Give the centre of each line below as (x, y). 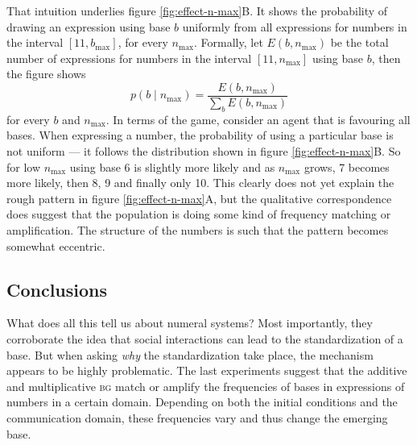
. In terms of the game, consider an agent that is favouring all (258, 119)
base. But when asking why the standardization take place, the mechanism (190, 354)
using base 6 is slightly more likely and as (172, 166)
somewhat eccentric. (56, 245)
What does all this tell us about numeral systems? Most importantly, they (190, 323)
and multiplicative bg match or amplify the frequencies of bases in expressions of (206, 386)
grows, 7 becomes (347, 166)
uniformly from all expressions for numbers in (295, 26)
